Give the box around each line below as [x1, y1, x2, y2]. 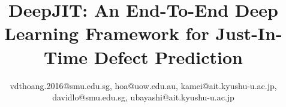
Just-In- [215, 21, 282, 45]
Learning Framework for [4, 21, 209, 45]
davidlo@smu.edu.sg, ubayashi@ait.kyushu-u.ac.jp [52, 91, 234, 103]
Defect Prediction [94, 44, 243, 69]
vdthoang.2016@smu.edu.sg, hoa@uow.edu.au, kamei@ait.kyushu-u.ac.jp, [10, 79, 277, 91]
